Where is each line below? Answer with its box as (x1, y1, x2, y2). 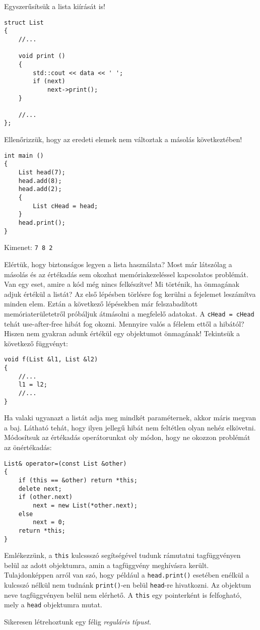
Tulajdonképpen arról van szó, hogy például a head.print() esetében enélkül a (4, 570, 249, 580)
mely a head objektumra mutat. (4, 599, 102, 610)
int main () (4, 152, 44, 159)
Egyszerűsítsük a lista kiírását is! (4, 1, 106, 11)
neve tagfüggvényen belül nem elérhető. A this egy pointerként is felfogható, (4, 589, 242, 600)
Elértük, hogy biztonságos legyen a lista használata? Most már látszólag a (4, 259, 232, 269)
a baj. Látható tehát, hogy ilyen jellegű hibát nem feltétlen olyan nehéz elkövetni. (4, 422, 256, 432)
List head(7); (18, 169, 66, 176)
